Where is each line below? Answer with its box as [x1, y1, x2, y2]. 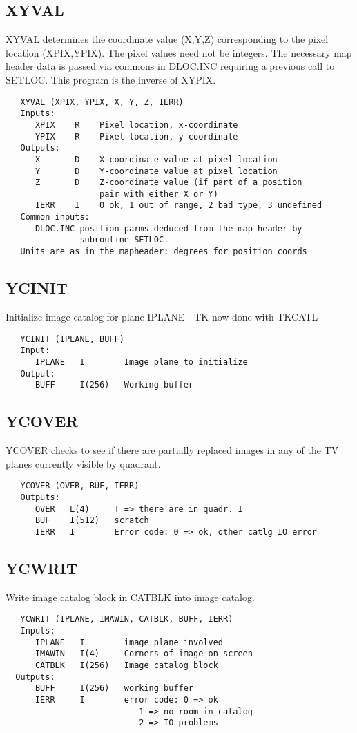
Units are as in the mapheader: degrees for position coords [20, 247, 307, 257]
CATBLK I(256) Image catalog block [35, 660, 218, 670]
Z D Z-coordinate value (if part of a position [35, 178, 302, 188]
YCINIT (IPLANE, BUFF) [20, 334, 124, 344]
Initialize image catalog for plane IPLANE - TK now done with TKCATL [6, 309, 318, 323]
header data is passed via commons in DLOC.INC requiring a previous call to [6, 59, 335, 73]
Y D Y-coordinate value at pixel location [35, 166, 278, 176]
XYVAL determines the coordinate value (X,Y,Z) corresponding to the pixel [6, 32, 329, 46]
